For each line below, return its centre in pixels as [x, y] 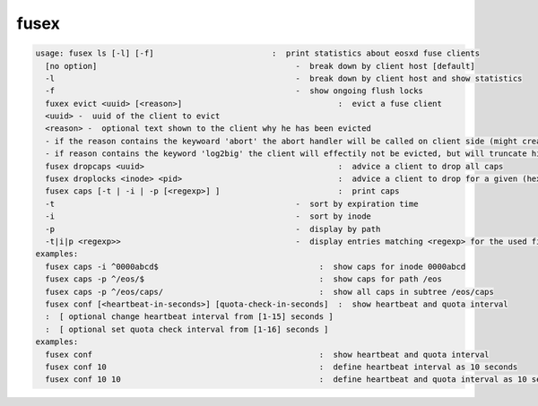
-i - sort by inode [208, 216]
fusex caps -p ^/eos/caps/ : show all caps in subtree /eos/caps [270, 292]
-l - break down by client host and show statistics [284, 78]
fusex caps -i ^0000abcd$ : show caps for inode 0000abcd [256, 266]
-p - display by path [213, 229]
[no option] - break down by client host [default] [260, 66]
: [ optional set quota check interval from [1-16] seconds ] [187, 329]
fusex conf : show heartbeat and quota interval [267, 354]
